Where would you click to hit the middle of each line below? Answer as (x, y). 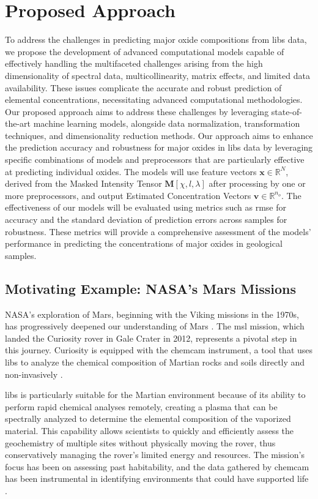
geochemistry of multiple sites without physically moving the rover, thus (140, 442)
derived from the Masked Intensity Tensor (83, 183)
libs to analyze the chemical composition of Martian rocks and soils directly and (155, 362)
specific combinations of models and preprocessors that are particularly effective (155, 159)
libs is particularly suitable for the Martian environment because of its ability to (155, 395)
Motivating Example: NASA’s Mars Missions (150, 288)
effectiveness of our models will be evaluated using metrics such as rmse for (146, 207)
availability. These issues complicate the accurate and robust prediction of (143, 87)
